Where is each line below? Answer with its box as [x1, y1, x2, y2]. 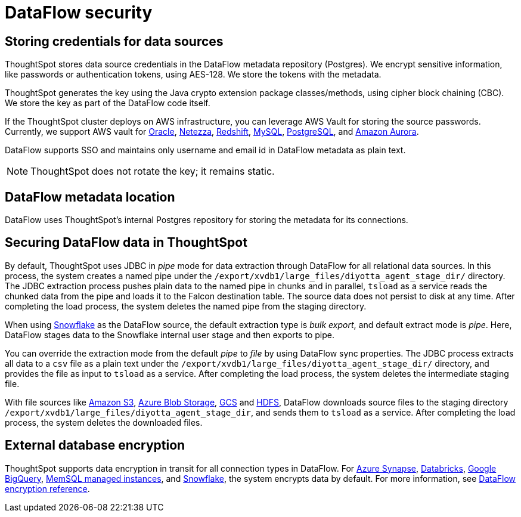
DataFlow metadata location [5, 189, 175, 205]
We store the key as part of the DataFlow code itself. [5, 98, 210, 109]
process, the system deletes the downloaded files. [5, 417, 203, 428]
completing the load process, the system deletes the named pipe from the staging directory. [5, 301, 367, 311]
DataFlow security [5, 2, 153, 23]
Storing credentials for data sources [5, 33, 224, 49]
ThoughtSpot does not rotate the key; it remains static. [30, 165, 275, 178]
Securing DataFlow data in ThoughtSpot [5, 235, 247, 250]
